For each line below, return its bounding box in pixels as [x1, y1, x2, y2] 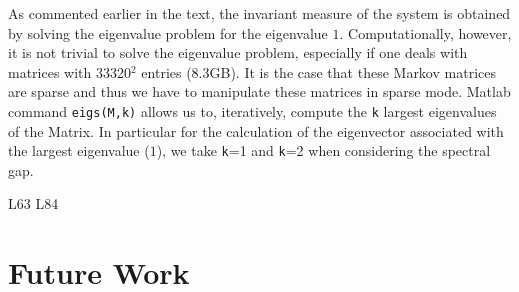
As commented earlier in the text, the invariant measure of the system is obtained [8, 3, 511, 23]
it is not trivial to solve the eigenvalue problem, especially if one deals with [8, 42, 468, 63]
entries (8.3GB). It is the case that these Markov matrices [141, 61, 496, 82]
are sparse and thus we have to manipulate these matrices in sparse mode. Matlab [8, 81, 511, 102]
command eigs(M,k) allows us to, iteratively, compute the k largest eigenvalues [8, 100, 497, 121]
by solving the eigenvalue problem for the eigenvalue [8, 22, 328, 43]
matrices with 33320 [8, 61, 131, 82]
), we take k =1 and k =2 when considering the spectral [156, 140, 491, 161]
